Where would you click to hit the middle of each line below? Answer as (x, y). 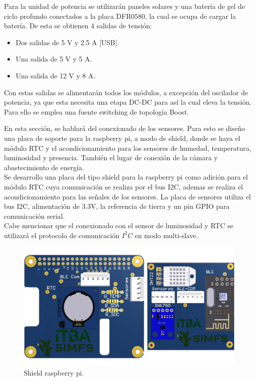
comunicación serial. (34, 216)
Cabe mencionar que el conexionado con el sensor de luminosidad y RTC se (119, 225)
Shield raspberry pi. (54, 372)
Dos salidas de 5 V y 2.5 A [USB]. (67, 42)
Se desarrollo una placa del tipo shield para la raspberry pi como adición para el (126, 177)
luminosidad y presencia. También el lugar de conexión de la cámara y (111, 158)
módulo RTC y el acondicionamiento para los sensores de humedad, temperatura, (128, 148)
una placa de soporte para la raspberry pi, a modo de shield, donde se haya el (122, 138)
